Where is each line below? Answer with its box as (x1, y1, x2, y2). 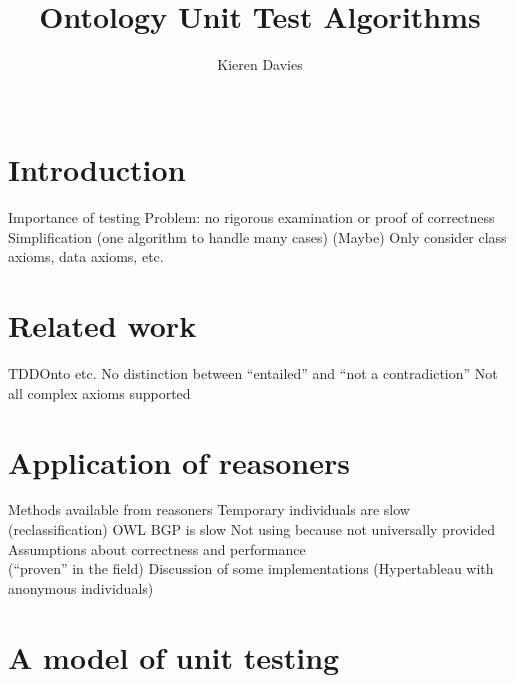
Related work (8, 305, 197, 346)
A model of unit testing (8, 636, 340, 677)
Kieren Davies (217, 54, 303, 75)
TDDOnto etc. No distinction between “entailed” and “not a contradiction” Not (8, 363, 498, 384)
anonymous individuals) (8, 577, 154, 598)
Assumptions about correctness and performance (8, 538, 306, 559)
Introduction (8, 149, 186, 190)
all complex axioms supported (8, 382, 191, 403)
